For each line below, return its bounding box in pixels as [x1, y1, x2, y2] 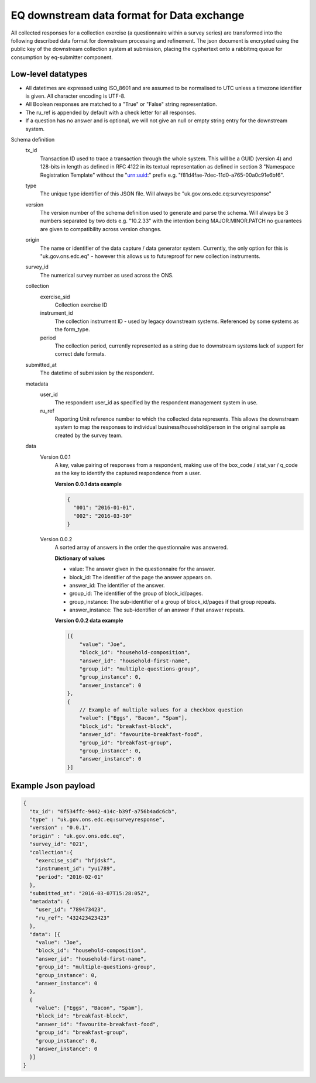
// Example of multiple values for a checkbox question [79, 706, 243, 713]
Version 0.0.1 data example [54, 480, 122, 487]
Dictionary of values [54, 555, 105, 562]
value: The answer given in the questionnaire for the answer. [69, 565, 215, 573]
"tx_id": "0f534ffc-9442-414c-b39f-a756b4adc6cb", [29, 808, 178, 814]
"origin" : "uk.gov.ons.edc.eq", [29, 833, 125, 839]
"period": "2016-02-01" [35, 874, 104, 880]
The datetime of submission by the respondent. [40, 369, 154, 377]
